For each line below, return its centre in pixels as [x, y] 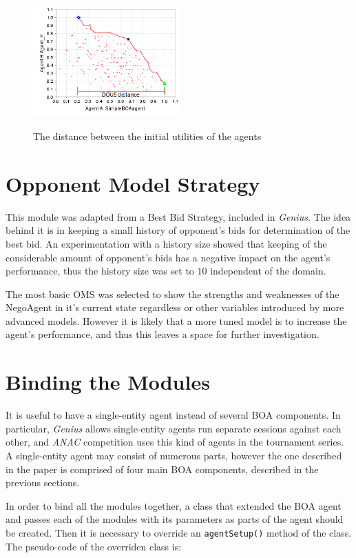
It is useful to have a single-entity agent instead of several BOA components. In [173, 415]
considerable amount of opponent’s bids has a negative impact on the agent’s [168, 257]
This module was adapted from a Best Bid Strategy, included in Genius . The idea [178, 216]
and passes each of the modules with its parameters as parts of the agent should [175, 519]
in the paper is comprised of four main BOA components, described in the [162, 469]
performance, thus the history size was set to [100, 271]
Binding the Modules [108, 382]
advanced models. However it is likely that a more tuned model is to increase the [176, 320]
